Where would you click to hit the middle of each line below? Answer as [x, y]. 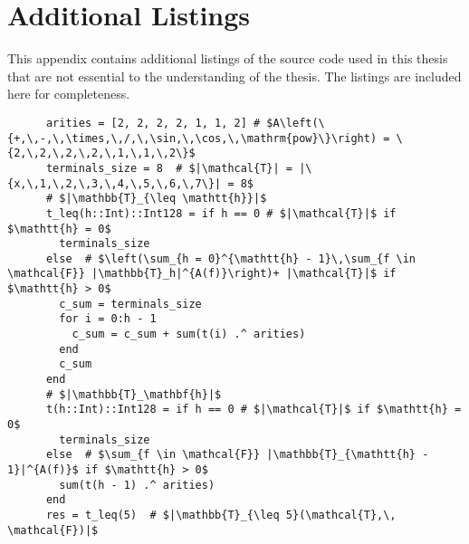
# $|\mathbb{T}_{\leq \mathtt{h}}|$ [156, 199]
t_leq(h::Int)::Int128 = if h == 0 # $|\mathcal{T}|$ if [221, 213]
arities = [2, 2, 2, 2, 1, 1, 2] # [153, 123]
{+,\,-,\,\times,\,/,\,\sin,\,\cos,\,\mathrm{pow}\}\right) [192, 138]
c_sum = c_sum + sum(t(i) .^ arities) [189, 334]
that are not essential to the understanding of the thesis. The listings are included [234, 76]
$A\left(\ [296, 123]
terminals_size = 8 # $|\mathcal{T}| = [169, 168]
